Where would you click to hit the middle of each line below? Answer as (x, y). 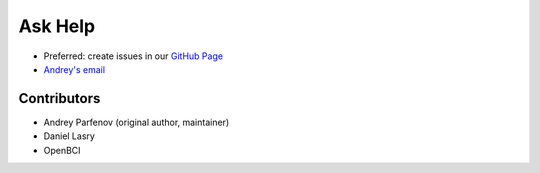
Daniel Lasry (69, 136)
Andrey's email (74, 69)
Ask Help (56, 26)
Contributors (59, 98)
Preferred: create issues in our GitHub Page (133, 56)
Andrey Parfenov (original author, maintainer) (136, 122)
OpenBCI (62, 150)
